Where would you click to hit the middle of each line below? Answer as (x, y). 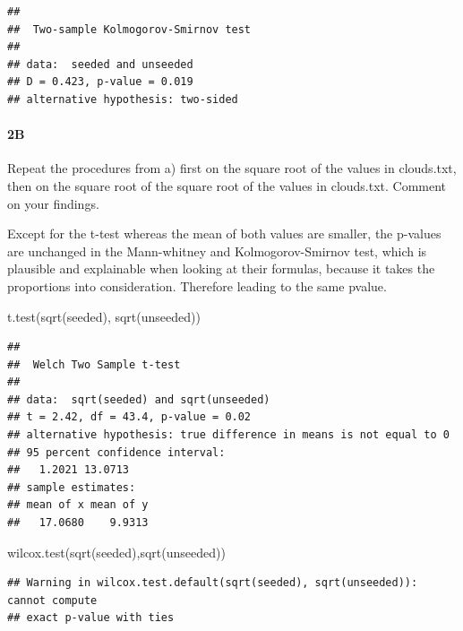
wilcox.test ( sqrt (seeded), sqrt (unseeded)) (116, 552)
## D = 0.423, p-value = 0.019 (100, 82)
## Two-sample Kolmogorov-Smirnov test (129, 29)
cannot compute (52, 600)
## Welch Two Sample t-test (94, 364)
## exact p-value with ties (91, 618)
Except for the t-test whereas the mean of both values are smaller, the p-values (224, 233)
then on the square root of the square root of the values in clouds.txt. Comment (227, 185)
